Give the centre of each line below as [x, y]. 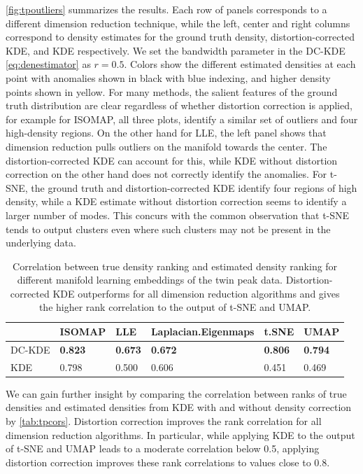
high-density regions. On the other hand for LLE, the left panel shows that [166, 133]
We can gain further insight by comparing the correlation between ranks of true [176, 393]
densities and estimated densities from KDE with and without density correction [179, 407]
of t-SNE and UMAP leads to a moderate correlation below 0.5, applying [163, 448]
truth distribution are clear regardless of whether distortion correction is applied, [179, 105]
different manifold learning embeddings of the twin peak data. [150, 280]
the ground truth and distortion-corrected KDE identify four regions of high [194, 187]
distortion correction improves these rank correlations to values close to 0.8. [168, 462]
